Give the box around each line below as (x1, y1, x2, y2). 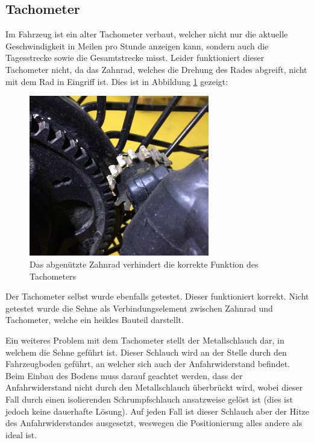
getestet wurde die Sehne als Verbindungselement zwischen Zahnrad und (5, 301, 273, 314)
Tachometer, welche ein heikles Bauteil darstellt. (5, 313, 184, 326)
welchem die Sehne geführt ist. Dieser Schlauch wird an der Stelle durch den (5, 345, 287, 358)
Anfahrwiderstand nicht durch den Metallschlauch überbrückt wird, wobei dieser (5, 381, 303, 394)
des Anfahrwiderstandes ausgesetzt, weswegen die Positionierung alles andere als (5, 416, 303, 429)
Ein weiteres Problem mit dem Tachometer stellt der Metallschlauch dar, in (5, 333, 284, 346)
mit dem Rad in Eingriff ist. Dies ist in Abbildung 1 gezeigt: (5, 75, 228, 87)
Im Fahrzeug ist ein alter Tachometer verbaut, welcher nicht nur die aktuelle (5, 28, 288, 40)
